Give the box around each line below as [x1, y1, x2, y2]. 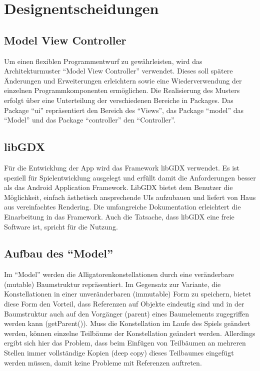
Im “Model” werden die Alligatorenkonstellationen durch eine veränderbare [4, 269, 234, 279]
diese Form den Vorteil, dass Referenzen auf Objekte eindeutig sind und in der [4, 298, 244, 309]
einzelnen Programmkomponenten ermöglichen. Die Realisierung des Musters [4, 85, 240, 95]
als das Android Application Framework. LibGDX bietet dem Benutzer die [4, 182, 233, 192]
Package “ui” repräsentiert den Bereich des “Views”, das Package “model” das [4, 104, 243, 115]
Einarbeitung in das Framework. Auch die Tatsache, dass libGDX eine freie [4, 211, 234, 221]
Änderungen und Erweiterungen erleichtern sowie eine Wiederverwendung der [4, 75, 242, 85]
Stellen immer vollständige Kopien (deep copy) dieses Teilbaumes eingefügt [4, 347, 234, 358]
